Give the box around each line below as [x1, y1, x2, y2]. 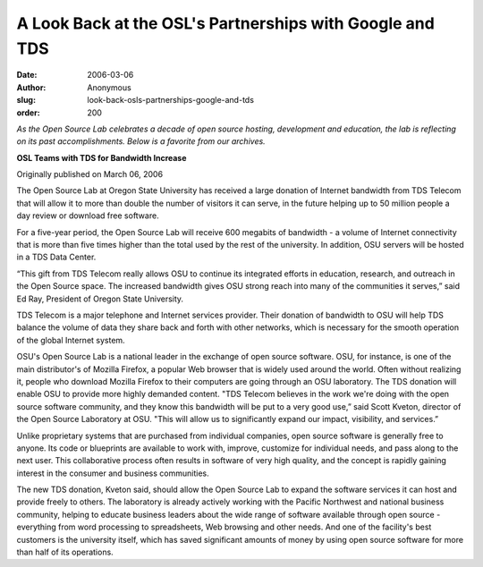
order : [16, 107, 40, 118]
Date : [16, 70, 38, 80]
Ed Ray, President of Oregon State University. [16, 293, 183, 304]
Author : [16, 81, 47, 93]
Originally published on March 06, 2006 [16, 169, 164, 180]
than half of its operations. [16, 546, 114, 558]
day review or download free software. [16, 210, 160, 221]
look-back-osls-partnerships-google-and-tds [87, 95, 255, 106]
